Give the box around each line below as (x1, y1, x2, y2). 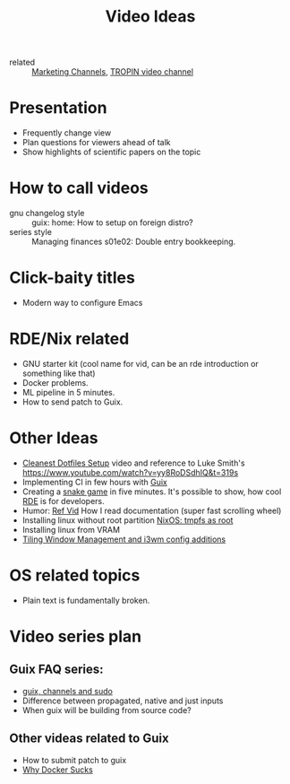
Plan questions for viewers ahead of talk (21, 137, 171, 148)
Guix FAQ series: (9, 662, 105, 677)
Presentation (9, 98, 107, 118)
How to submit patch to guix (21, 754, 127, 765)
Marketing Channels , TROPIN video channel (31, 66, 194, 77)
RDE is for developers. (21, 495, 105, 506)
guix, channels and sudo (21, 685, 114, 696)
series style (9, 227, 52, 238)
